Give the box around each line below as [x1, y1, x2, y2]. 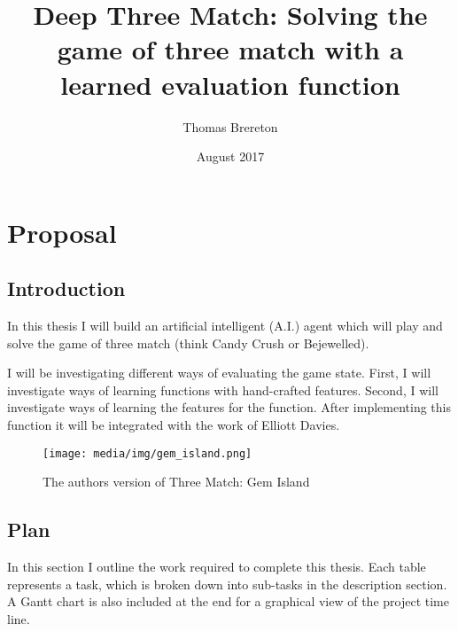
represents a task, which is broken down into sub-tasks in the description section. [7, 574, 447, 593]
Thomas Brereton [182, 117, 278, 136]
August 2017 [196, 147, 265, 166]
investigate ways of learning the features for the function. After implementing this [7, 398, 451, 417]
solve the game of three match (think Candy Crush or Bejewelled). [7, 333, 369, 352]
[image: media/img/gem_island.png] [43, 447, 252, 460]
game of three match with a [57, 31, 404, 67]
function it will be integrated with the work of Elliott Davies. [7, 416, 340, 434]
